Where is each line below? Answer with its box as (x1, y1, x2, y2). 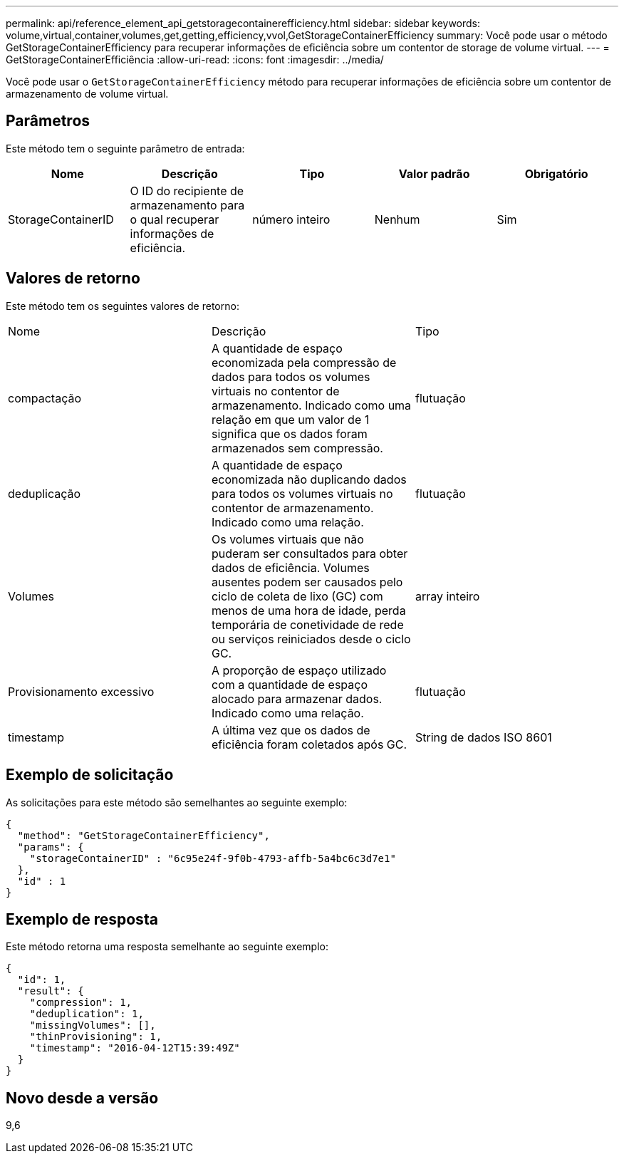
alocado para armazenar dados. (211, 691, 383, 706)
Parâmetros (6, 112, 90, 130)
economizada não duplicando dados (211, 472, 407, 487)
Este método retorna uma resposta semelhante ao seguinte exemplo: (6, 940, 328, 953)
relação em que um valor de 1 (211, 412, 370, 427)
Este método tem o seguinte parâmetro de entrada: (6, 142, 245, 155)
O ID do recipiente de (130, 183, 244, 198)
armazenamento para (130, 197, 245, 212)
